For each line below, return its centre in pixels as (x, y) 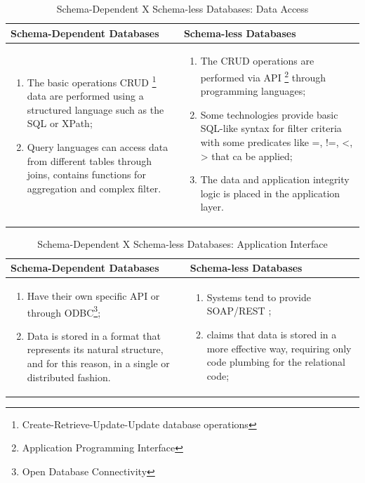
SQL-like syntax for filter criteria (271, 128)
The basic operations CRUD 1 (92, 81)
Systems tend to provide (259, 297)
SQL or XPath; (60, 123)
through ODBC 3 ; (64, 311)
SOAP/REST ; (239, 311)
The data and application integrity (275, 179)
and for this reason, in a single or (98, 363)
